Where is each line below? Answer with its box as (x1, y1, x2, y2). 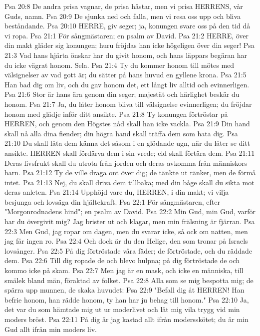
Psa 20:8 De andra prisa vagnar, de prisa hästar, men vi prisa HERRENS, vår (4, 1, 243, 11)
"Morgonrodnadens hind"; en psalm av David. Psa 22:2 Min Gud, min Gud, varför (4, 206, 256, 217)
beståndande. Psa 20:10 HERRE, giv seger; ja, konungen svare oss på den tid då (4, 20, 251, 31)
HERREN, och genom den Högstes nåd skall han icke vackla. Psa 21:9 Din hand (4, 118, 250, 129)
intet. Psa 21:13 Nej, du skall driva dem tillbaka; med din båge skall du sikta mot (4, 177, 255, 187)
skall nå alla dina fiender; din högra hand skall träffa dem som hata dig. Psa (4, 128, 238, 138)
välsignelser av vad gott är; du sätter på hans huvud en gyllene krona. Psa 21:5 (4, 69, 247, 80)
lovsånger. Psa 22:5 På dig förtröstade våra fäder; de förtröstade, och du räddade (4, 245, 253, 256)
